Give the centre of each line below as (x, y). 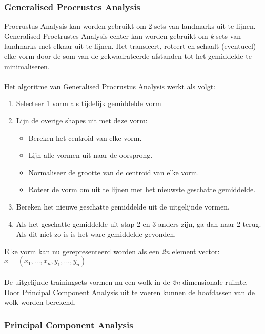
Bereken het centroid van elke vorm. (85, 138)
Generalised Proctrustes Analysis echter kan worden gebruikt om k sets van (123, 36)
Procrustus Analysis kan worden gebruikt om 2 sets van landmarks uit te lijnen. (130, 26)
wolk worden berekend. (40, 302)
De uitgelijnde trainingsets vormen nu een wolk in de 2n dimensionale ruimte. (126, 281)
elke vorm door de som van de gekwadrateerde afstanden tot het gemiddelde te (128, 56)
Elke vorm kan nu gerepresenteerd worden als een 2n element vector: (112, 251)
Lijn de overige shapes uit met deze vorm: (82, 120)
